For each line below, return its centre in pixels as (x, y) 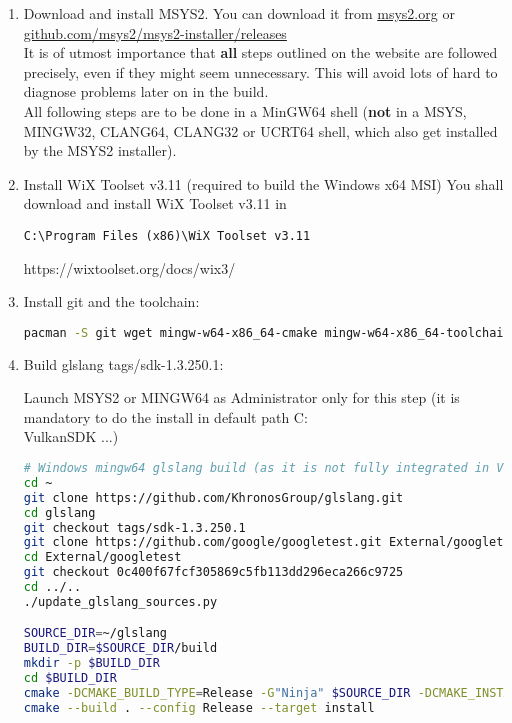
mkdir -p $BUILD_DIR (91, 663)
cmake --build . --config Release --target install (199, 707)
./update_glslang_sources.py (120, 601)
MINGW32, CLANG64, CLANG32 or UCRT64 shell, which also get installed (260, 130)
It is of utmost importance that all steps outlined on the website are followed (260, 52)
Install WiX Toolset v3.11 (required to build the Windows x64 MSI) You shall (263, 183)
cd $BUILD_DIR (70, 678)
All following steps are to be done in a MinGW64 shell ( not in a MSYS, (245, 110)
